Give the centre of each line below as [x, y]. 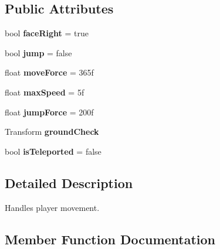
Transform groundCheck [52, 132]
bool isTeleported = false [53, 151]
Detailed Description [69, 183]
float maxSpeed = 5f [45, 92]
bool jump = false [38, 52]
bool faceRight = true [47, 33]
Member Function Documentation [110, 239]
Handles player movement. [52, 207]
